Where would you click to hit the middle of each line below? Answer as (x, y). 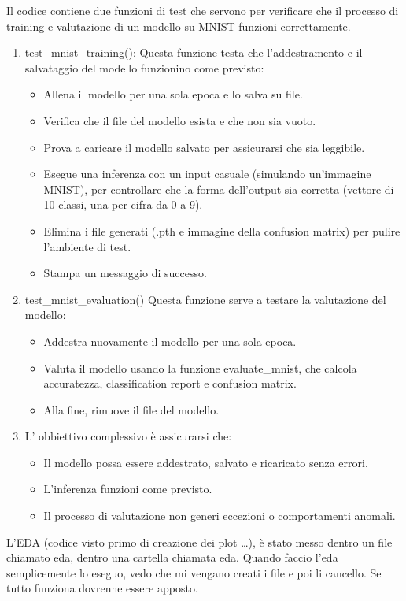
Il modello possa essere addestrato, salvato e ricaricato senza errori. (206, 462)
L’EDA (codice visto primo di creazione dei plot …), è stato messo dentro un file (199, 542)
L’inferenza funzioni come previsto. (128, 489)
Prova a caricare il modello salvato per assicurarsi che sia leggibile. (204, 147)
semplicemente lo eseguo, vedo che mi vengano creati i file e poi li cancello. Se (194, 572)
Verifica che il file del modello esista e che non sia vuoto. (180, 120)
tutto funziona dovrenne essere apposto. (102, 588)
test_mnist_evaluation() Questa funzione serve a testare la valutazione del (205, 299)
